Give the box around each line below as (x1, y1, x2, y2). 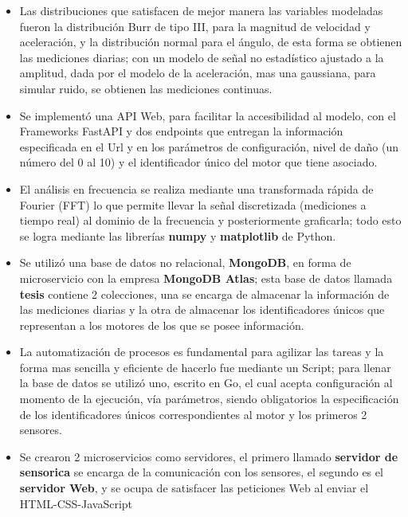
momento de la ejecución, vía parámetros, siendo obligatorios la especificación (19, 390, 399, 407)
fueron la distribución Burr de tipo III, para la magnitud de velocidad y (19, 18, 371, 34)
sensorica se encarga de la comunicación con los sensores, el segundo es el (19, 464, 383, 480)
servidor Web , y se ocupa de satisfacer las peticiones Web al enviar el (19, 480, 369, 496)
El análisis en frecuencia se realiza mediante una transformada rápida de (19, 180, 374, 197)
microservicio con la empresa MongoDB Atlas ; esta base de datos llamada (19, 269, 393, 286)
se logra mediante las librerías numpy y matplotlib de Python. (19, 227, 336, 244)
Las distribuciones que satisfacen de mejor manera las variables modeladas (19, 2, 383, 18)
